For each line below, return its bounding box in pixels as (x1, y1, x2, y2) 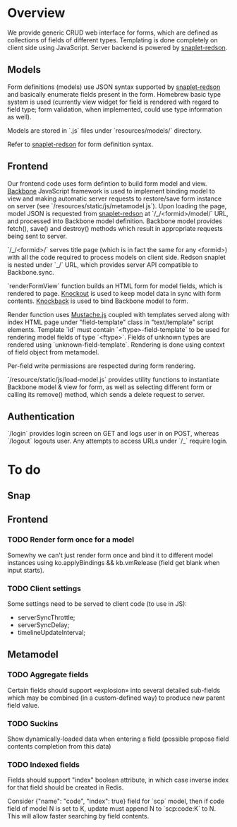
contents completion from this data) (7, 742, 111, 750)
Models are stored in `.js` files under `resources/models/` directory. (7, 126, 202, 135)
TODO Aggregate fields (7, 670, 89, 679)
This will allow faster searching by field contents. (7, 812, 150, 821)
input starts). (7, 566, 44, 574)
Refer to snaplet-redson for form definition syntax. (7, 140, 154, 148)
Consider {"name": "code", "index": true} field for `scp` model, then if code (7, 797, 224, 806)
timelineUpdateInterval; (17, 628, 86, 636)
